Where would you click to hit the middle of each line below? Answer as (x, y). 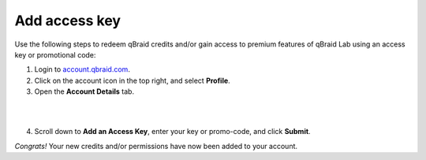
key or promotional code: (55, 54)
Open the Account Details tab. (84, 91)
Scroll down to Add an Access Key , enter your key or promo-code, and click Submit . (172, 132)
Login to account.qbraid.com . (82, 69)
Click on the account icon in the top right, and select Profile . (132, 80)
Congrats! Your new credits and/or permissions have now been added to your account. (156, 146)
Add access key (68, 20)
